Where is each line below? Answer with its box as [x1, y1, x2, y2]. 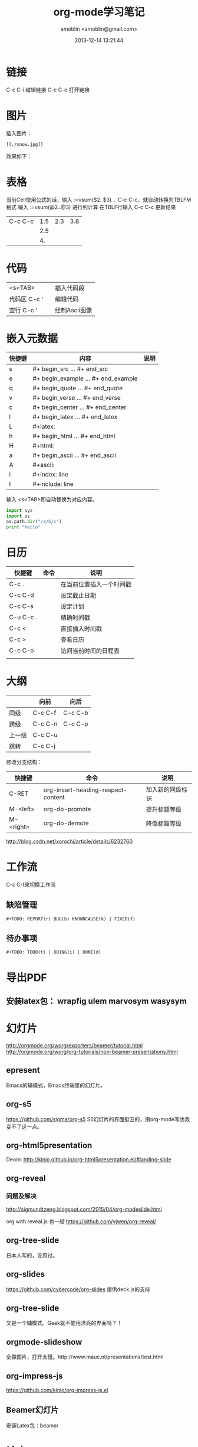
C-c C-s [9, 602, 34, 610]
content [43, 793, 65, 801]
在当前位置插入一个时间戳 [60, 580, 131, 588]
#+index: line [32, 471, 69, 479]
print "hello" [6, 524, 41, 530]
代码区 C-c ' [9, 295, 44, 303]
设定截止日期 [60, 591, 96, 599]
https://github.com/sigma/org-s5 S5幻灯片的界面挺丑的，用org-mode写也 [6, 1115, 185, 1122]
